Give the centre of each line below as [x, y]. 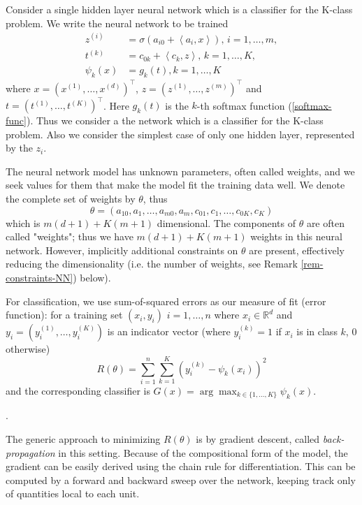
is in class [317, 331]
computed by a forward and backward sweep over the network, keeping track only [181, 480]
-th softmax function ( [244, 105]
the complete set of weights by [71, 198]
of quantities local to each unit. [73, 493]
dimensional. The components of [226, 222]
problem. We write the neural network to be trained [117, 23]
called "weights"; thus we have [70, 236]
